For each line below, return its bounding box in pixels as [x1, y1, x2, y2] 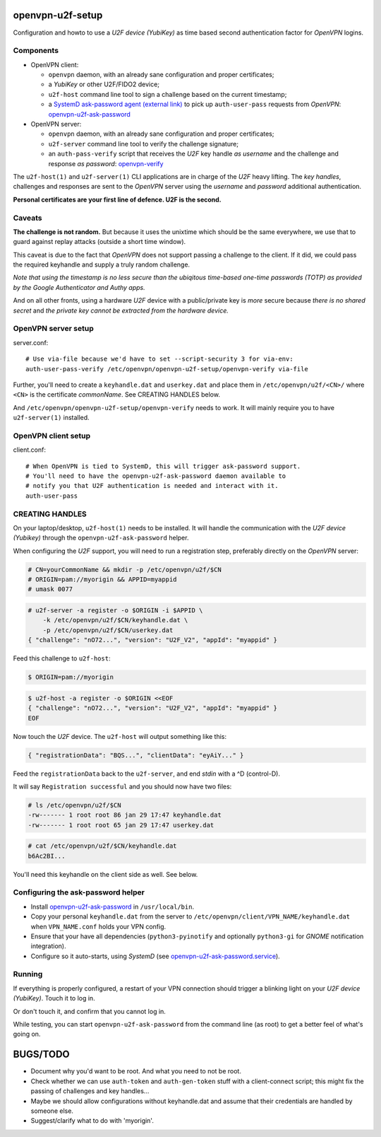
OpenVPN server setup [13, 324, 95, 334]
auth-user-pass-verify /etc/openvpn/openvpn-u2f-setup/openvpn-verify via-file [25, 365, 308, 373]
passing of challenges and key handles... [30, 1087, 150, 1095]
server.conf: [13, 338, 49, 346]
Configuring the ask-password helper [13, 887, 145, 897]
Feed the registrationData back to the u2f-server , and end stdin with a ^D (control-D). [13, 769, 280, 778]
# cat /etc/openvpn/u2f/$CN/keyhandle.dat [28, 842, 177, 850]
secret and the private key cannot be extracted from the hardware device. [13, 306, 229, 315]
